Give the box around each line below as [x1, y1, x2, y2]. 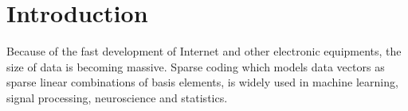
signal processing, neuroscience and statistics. [6, 89, 228, 105]
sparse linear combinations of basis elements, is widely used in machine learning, [6, 74, 398, 90]
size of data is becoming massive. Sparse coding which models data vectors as [6, 58, 385, 75]
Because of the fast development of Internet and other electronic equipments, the [6, 43, 402, 59]
